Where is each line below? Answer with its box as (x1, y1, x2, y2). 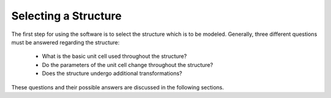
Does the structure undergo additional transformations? (42, 70, 183, 77)
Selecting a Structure (11, 9, 122, 23)
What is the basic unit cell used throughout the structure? (42, 52, 187, 60)
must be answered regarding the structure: (11, 38, 120, 46)
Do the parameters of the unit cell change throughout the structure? (42, 61, 213, 68)
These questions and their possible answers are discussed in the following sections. (11, 83, 224, 91)
